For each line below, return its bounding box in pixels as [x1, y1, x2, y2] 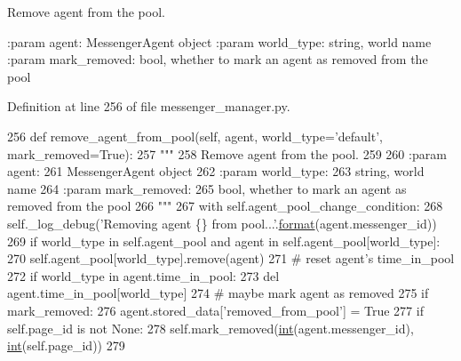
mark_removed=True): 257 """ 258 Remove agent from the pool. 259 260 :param [7, 144, 447, 163]
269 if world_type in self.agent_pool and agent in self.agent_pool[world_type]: [7, 231, 441, 250]
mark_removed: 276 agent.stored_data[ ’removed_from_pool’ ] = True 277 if [7, 301, 424, 319]
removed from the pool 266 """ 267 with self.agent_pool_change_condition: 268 [7, 197, 443, 215]
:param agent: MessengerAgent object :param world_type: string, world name [7, 32, 432, 51]
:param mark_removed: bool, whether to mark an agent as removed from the [7, 50, 428, 68]
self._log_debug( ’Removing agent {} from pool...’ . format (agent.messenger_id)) [7, 213, 437, 232]
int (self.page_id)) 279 [7, 336, 125, 355]
